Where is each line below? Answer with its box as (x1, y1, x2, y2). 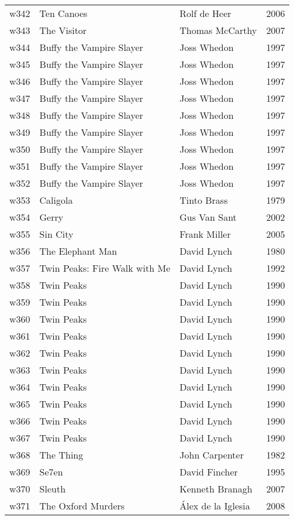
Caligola (39, 193, 73, 207)
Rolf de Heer (179, 6, 231, 20)
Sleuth (39, 482, 66, 495)
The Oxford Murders (39, 499, 125, 512)
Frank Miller (179, 227, 231, 241)
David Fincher (179, 465, 238, 478)
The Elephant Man (39, 244, 117, 258)
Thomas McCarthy (179, 23, 257, 37)
